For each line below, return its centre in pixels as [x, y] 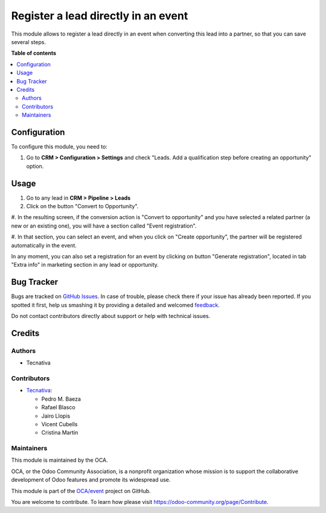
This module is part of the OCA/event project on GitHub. [81, 491]
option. [35, 166]
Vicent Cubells [59, 424]
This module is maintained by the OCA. [59, 460]
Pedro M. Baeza [61, 399]
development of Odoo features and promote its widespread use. [91, 480]
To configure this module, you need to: [59, 146]
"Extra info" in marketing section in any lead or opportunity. [85, 265]
